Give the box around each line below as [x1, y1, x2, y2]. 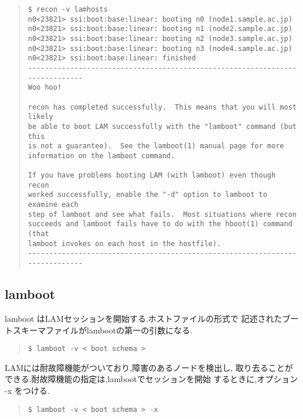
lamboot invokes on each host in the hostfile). [28, 239, 222, 248]
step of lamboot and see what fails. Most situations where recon [28, 210, 297, 219]
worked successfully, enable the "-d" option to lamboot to [28, 190, 267, 199]
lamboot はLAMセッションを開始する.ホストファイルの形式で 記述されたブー [5, 312, 299, 324]
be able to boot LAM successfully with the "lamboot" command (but [28, 122, 297, 131]
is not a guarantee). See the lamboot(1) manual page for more [28, 142, 284, 151]
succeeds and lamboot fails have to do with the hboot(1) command [28, 220, 292, 229]
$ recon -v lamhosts [28, 5, 108, 13]
